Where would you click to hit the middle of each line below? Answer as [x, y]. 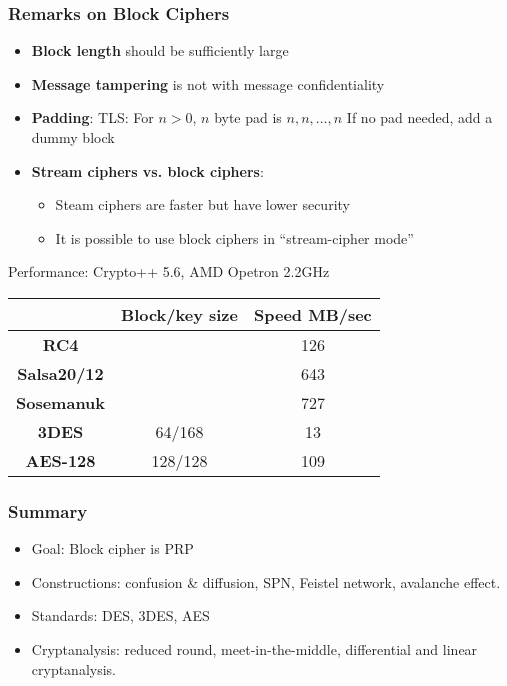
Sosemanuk [61, 402]
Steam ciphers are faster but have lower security [202, 204]
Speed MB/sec [312, 314]
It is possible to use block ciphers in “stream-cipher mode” [234, 237]
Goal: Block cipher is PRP [112, 548]
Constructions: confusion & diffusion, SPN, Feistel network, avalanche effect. [266, 581]
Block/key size [179, 314]
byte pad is [248, 117]
